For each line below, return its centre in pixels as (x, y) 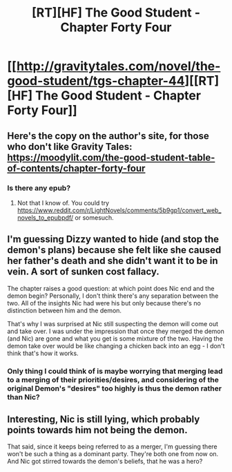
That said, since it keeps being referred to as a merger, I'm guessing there (112, 446)
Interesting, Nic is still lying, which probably (104, 419)
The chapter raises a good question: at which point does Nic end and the (111, 288)
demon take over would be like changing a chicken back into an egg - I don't (116, 346)
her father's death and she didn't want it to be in (113, 261)
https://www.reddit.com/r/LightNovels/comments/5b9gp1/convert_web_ (119, 210)
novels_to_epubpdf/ (45, 217)
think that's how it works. (43, 353)
